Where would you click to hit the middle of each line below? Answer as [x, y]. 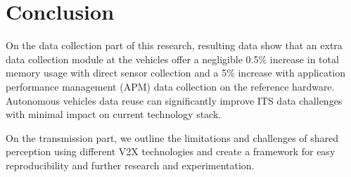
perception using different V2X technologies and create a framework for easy [171, 151]
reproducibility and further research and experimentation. [130, 165]
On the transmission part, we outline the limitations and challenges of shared [172, 137]
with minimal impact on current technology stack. [114, 114]
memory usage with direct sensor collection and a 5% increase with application [176, 73]
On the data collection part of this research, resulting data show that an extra [174, 45]
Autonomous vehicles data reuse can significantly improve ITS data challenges [174, 100]
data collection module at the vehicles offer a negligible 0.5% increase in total [172, 59]
